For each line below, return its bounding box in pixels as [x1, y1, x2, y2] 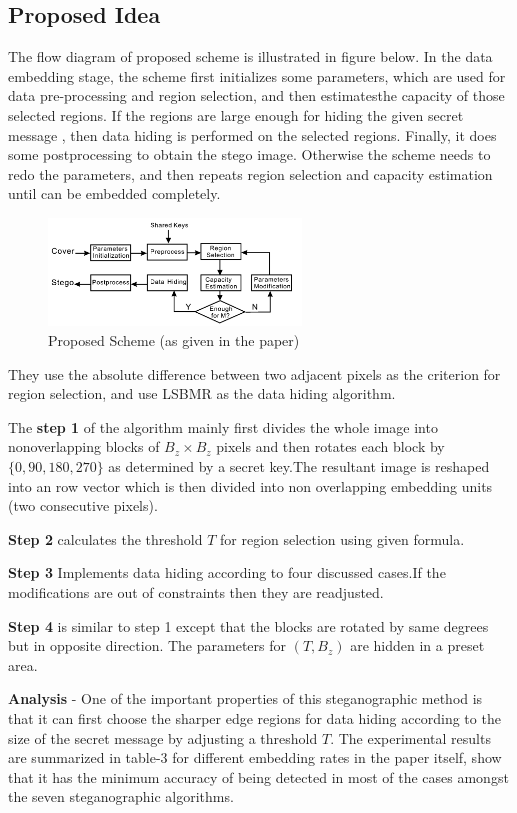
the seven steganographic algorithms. [8, 786, 234, 807]
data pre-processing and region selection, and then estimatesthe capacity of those [8, 85, 505, 106]
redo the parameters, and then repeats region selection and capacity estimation [8, 163, 493, 184]
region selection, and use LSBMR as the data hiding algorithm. [8, 383, 396, 404]
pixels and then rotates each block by [216, 436, 445, 457]
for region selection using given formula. [219, 528, 465, 549]
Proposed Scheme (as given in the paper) [48, 330, 300, 351]
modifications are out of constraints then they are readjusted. [8, 581, 384, 602]
